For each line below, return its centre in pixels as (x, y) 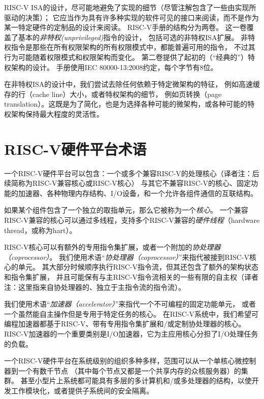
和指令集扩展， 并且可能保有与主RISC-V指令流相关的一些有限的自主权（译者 (131, 277)
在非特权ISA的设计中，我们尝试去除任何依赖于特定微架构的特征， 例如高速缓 (132, 84)
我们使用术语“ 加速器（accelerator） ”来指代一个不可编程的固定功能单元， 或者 (130, 304)
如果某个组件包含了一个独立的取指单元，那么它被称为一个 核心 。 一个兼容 (126, 210)
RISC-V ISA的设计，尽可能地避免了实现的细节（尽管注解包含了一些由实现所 (130, 7)
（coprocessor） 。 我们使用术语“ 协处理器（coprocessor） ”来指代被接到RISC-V (127, 257)
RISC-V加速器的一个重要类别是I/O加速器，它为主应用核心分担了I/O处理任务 (131, 333)
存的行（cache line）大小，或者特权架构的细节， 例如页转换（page (113, 94)
